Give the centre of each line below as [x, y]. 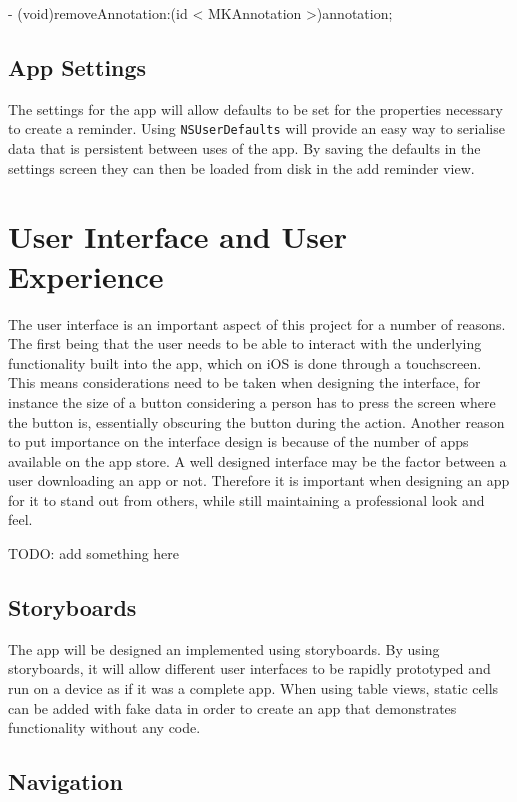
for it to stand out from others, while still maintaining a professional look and [246, 499]
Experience [86, 275]
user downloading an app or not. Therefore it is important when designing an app [259, 480]
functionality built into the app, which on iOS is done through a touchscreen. [245, 362]
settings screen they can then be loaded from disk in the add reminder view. [241, 167]
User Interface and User [177, 236]
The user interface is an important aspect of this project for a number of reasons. [257, 323]
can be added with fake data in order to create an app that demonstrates [232, 707]
